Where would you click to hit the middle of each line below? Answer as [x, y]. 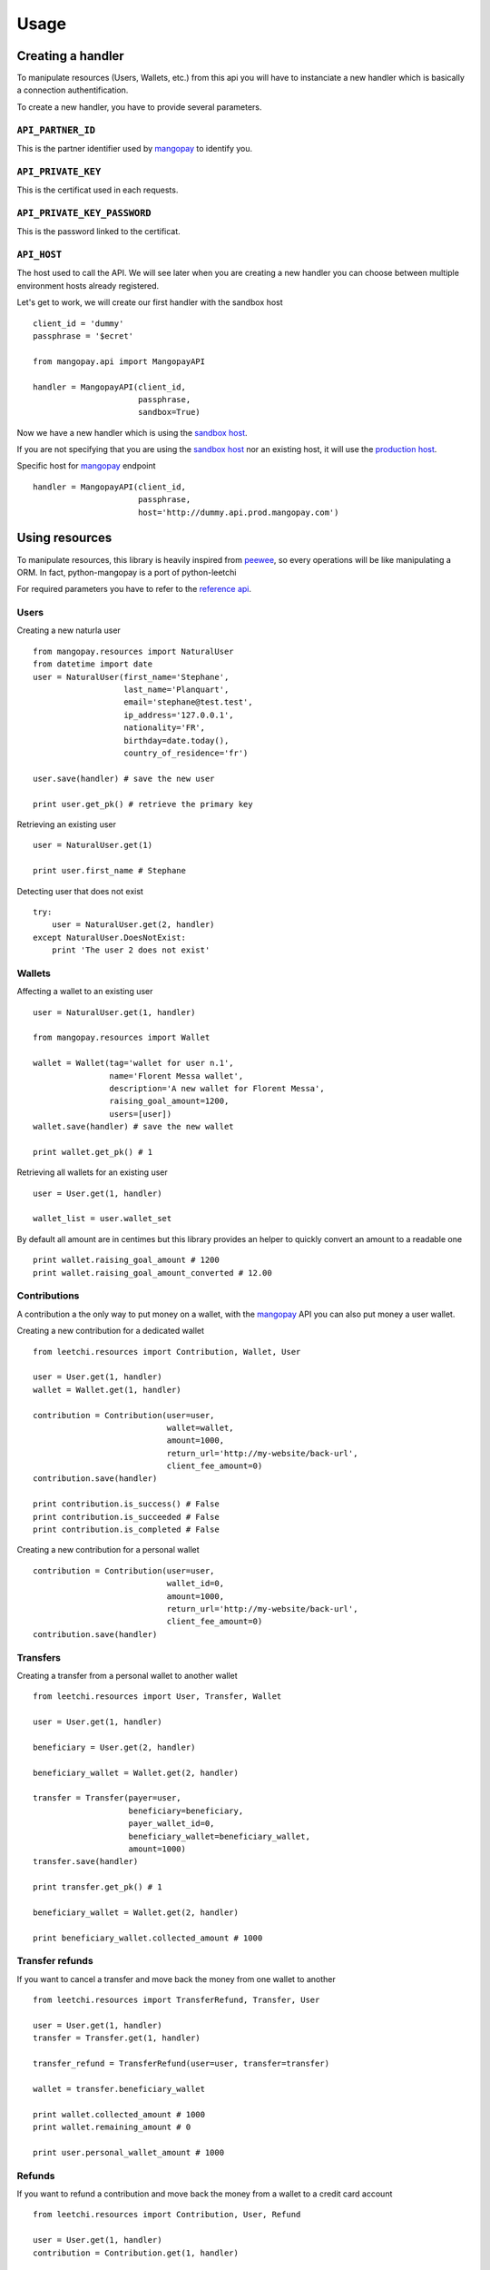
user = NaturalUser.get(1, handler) [114, 1012]
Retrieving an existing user [67, 824]
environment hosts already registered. [88, 285]
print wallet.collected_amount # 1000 [119, 2114]
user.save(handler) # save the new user [124, 778]
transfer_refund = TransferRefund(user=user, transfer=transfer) [181, 2064]
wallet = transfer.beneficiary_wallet [119, 2089]
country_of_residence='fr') [186, 753]
